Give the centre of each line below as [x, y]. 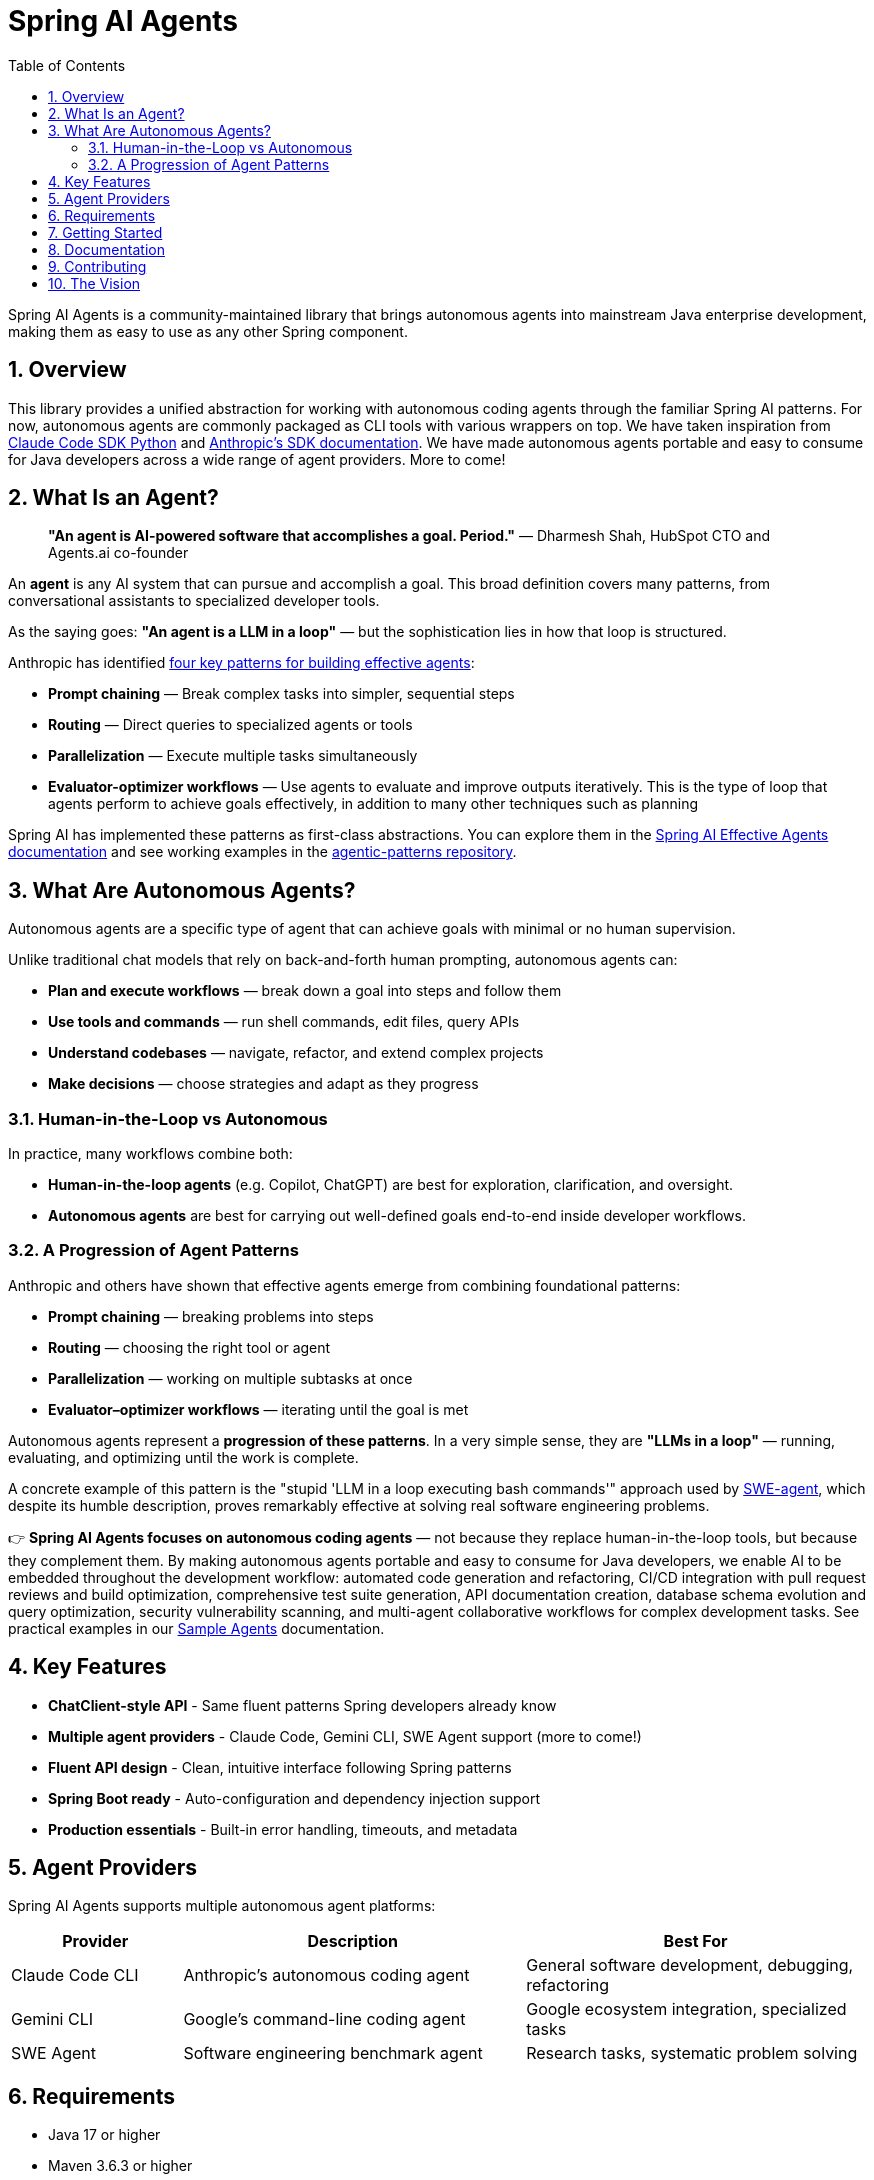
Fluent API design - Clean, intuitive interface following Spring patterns [280, 1767]
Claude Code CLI [75, 1975]
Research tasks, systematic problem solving [692, 2053]
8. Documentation [106, 249]
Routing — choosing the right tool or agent [189, 1347]
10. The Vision [94, 283]
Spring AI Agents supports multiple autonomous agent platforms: [222, 1906]
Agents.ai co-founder [118, 553]
